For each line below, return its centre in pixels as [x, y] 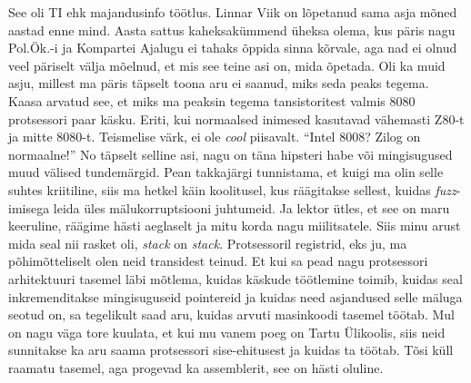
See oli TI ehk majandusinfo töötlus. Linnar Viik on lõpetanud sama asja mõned [233, 12]
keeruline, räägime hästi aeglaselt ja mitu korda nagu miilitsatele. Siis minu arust [235, 226]
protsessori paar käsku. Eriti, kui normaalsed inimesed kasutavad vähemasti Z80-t [236, 118]
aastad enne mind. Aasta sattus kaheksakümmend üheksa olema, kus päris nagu [232, 29]
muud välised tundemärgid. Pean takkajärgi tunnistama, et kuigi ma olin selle [226, 172]
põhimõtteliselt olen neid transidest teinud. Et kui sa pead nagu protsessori [218, 261]
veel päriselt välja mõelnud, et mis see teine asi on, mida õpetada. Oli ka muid [227, 65]
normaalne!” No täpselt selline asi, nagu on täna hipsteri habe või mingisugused [230, 154]
